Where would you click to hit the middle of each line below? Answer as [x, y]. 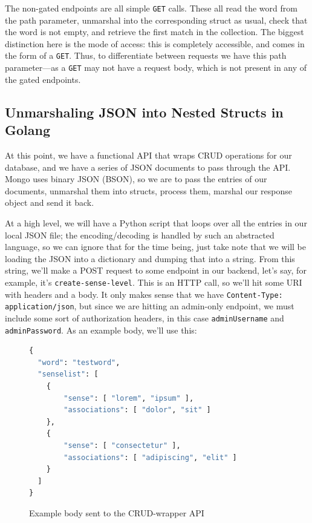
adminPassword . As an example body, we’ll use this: [101, 330]
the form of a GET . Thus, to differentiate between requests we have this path [146, 55]
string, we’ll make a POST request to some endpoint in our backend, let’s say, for [156, 270]
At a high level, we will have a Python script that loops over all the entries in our [156, 222]
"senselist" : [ [68, 374]
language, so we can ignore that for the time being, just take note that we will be [155, 247]
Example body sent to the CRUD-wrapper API [117, 512]
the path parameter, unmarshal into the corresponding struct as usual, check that [156, 20]
